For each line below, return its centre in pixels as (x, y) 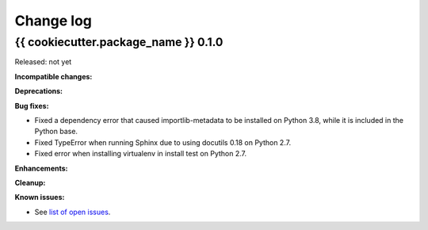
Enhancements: (41, 168)
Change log (53, 21)
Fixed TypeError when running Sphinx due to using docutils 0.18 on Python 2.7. (163, 142)
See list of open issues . (73, 212)
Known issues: (40, 197)
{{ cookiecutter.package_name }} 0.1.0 (119, 42)
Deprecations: (39, 91)
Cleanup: (30, 182)
